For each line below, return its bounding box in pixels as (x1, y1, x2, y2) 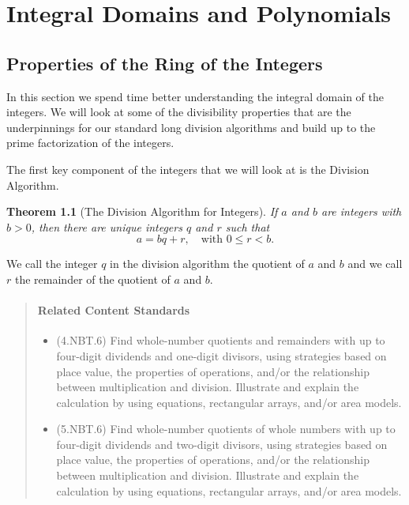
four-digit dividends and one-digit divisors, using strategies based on (56, 347, 387, 364)
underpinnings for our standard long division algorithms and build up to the (6, 119, 376, 135)
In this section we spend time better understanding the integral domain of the (6, 88, 384, 104)
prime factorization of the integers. (6, 134, 174, 151)
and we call (347, 255, 403, 272)
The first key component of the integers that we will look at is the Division (6, 160, 370, 177)
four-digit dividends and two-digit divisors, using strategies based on (56, 435, 388, 452)
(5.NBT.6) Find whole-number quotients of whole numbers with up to (56, 420, 396, 437)
